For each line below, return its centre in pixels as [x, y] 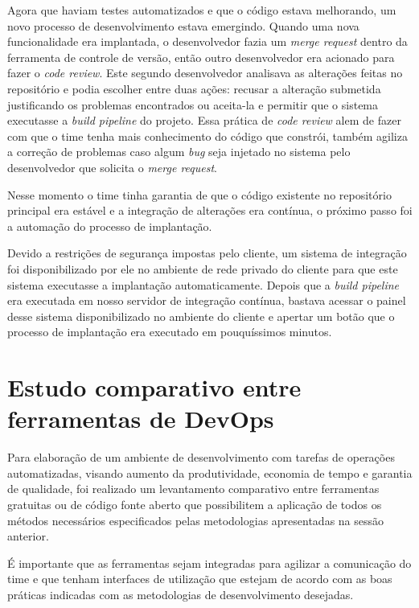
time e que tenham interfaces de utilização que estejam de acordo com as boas [200, 579]
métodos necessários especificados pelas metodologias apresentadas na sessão [196, 520]
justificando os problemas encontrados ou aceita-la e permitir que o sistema [193, 104]
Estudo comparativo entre [154, 387]
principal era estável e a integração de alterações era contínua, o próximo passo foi [210, 210]
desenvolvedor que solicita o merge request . [112, 167]
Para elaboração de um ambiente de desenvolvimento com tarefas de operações [201, 457]
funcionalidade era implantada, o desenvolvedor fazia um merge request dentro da [207, 41]
